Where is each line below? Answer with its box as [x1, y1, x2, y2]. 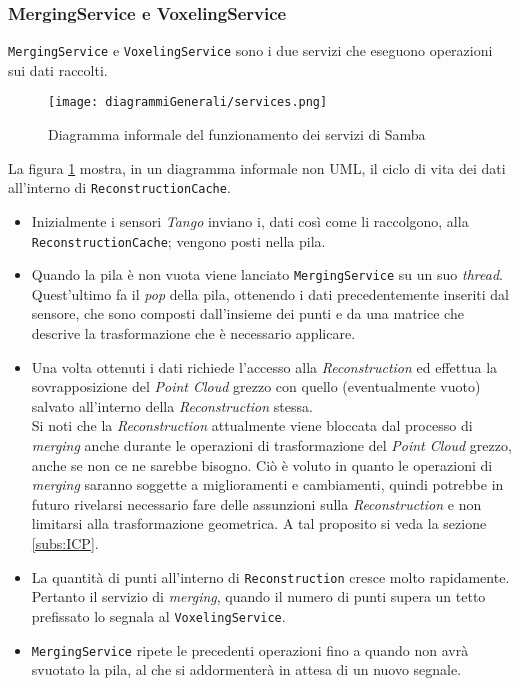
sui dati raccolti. [8, 59, 108, 80]
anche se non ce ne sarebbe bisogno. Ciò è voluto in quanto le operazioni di [31, 454, 493, 475]
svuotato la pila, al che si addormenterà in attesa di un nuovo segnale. [31, 659, 462, 680]
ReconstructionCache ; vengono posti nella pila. [31, 230, 326, 251]
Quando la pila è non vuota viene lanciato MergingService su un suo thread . [31, 264, 503, 285]
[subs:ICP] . [31, 533, 99, 553]
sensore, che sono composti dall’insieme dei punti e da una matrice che [31, 303, 464, 324]
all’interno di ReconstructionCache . [8, 177, 231, 198]
